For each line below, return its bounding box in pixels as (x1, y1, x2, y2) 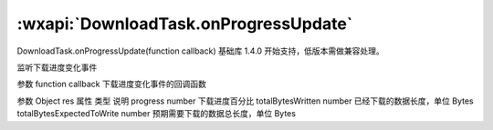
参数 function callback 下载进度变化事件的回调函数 (16, 78, 207, 90)
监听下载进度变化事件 (16, 62, 98, 73)
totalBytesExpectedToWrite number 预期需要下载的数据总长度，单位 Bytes (16, 108, 297, 119)
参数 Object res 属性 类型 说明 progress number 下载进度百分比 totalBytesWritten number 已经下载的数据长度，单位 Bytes (16, 95, 474, 106)
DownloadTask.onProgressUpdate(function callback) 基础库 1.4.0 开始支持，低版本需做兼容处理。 (16, 45, 385, 56)
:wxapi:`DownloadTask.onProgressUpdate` (16, 14, 353, 34)
